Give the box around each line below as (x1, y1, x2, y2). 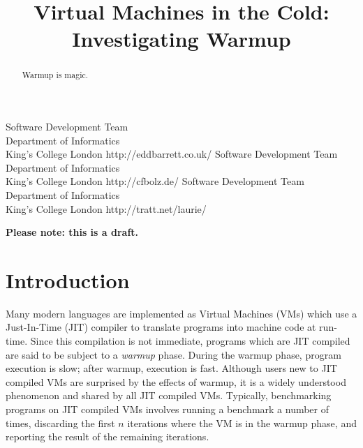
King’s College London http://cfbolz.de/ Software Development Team (6, 174, 304, 188)
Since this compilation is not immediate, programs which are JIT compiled (30, 334, 350, 348)
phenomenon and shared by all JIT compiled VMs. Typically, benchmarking (6, 388, 332, 403)
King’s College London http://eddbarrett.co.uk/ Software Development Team (6, 147, 338, 161)
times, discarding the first (6, 415, 115, 430)
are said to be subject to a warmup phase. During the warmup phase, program (6, 347, 341, 361)
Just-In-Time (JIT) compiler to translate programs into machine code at (6, 320, 316, 334)
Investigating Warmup (72, 24, 291, 53)
